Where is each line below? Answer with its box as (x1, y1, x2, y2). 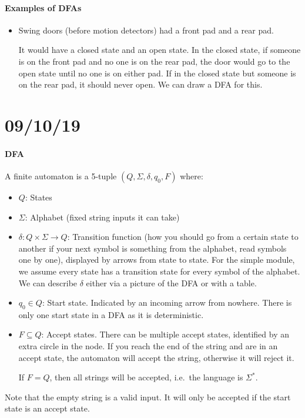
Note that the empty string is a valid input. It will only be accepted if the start (5, 390, 291, 403)
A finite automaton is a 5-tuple (5, 169, 117, 182)
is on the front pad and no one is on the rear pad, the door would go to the (18, 55, 290, 67)
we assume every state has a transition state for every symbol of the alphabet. (18, 265, 300, 277)
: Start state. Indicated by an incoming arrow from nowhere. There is (42, 296, 292, 309)
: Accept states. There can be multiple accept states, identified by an (41, 328, 290, 340)
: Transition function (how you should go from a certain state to (67, 230, 299, 243)
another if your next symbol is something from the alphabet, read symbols (18, 242, 287, 254)
